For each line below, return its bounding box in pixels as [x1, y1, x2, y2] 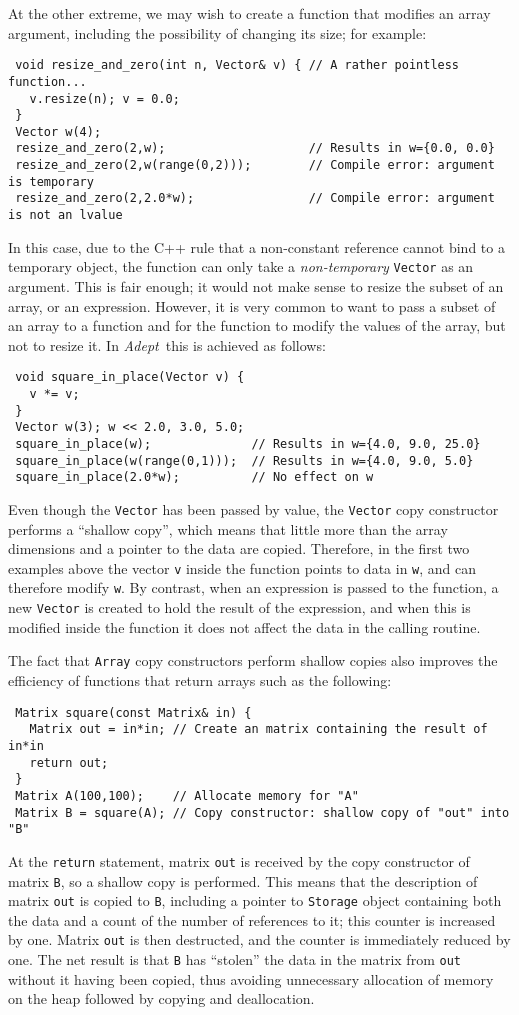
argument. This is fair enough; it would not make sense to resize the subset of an [8, 276, 504, 296]
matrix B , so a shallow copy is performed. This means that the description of [8, 870, 478, 891]
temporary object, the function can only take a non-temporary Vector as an [8, 256, 474, 277]
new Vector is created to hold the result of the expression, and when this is [8, 597, 471, 618]
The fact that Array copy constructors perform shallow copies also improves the [8, 650, 498, 671]
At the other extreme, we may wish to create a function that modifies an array [8, 3, 491, 23]
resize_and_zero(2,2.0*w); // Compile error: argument [15, 191, 495, 206]
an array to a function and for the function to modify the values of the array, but [8, 315, 506, 336]
